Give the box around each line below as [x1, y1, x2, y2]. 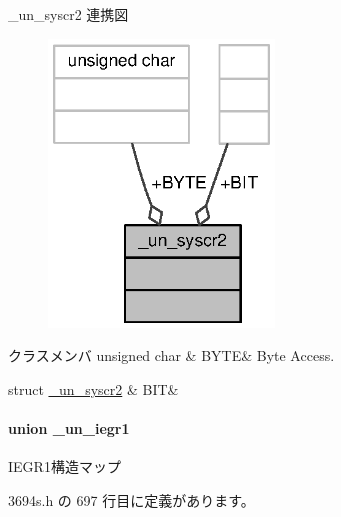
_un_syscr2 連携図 [8, 4, 129, 24]
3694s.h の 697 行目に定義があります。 [8, 489, 255, 510]
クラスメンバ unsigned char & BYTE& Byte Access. [8, 345, 335, 366]
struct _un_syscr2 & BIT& [8, 378, 179, 399]
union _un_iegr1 [8, 418, 130, 439]
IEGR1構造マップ [8, 456, 121, 477]
